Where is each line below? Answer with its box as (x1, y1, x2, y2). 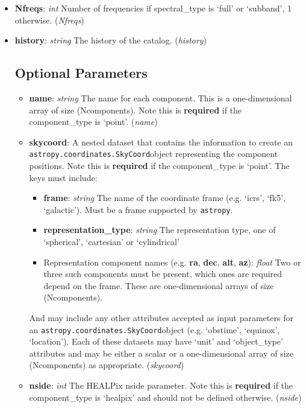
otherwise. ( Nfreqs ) (14, 13, 84, 26)
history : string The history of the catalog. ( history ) (14, 34, 207, 46)
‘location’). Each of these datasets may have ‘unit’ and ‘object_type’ (29, 335, 283, 348)
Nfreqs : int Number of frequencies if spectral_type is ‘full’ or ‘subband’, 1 (14, 2, 292, 14)
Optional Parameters (14, 63, 148, 82)
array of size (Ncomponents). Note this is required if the (29, 103, 242, 116)
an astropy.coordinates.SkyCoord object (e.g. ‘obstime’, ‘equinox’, (29, 323, 280, 336)
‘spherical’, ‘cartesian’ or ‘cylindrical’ (43, 235, 180, 248)
